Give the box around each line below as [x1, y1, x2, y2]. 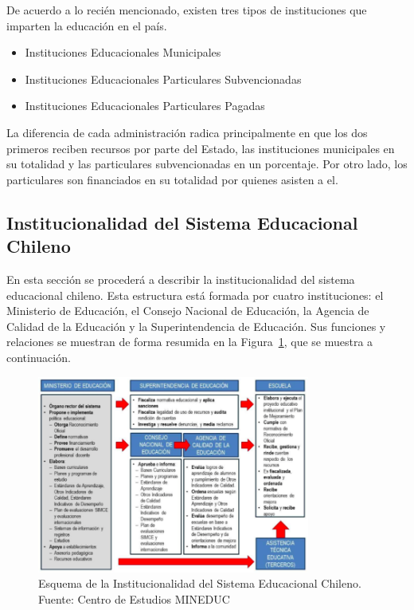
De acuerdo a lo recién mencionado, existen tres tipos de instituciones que [6, 2, 367, 18]
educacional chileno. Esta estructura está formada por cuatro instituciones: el [6, 286, 384, 303]
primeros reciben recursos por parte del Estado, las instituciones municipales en [6, 140, 395, 156]
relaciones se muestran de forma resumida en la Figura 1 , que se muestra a [6, 333, 373, 350]
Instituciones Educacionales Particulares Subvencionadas [25, 70, 302, 87]
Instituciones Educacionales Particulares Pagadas [25, 97, 265, 114]
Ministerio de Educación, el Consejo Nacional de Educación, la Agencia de [6, 302, 369, 319]
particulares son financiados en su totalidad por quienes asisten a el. [6, 171, 338, 187]
